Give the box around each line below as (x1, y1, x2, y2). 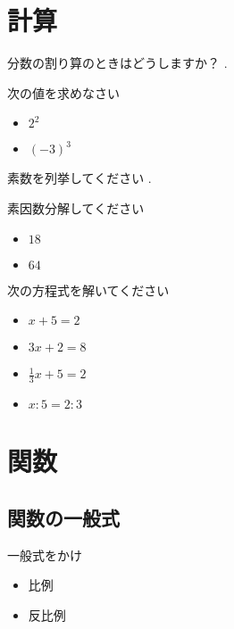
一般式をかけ (7, 545, 82, 564)
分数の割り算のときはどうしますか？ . (7, 54, 228, 72)
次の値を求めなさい (7, 83, 120, 102)
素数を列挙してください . (7, 169, 152, 187)
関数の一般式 (7, 503, 120, 531)
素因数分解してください (7, 198, 145, 217)
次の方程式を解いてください (7, 280, 170, 299)
